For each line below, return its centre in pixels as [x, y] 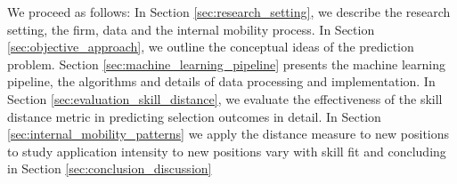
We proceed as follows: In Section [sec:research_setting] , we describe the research [229, 12]
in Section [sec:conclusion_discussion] [110, 168]
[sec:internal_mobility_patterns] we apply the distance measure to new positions [228, 134]
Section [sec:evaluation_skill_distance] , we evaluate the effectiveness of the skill [225, 98]
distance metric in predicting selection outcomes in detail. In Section [194, 116]
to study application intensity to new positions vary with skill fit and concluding [227, 151]
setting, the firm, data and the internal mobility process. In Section [191, 29]
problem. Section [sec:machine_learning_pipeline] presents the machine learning [226, 64]
